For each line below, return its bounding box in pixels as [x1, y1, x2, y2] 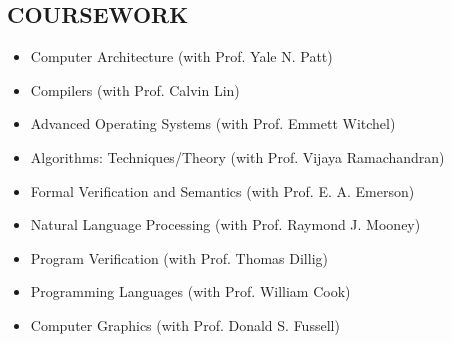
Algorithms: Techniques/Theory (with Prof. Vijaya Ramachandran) [30, 146, 445, 167]
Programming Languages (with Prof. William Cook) [30, 281, 351, 302]
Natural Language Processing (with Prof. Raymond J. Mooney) [30, 214, 421, 235]
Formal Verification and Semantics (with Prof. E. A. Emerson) [30, 180, 415, 201]
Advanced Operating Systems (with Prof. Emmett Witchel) [30, 113, 396, 134]
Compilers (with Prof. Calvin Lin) [30, 79, 240, 100]
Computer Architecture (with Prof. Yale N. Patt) [30, 46, 333, 67]
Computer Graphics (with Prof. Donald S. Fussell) [30, 314, 340, 335]
